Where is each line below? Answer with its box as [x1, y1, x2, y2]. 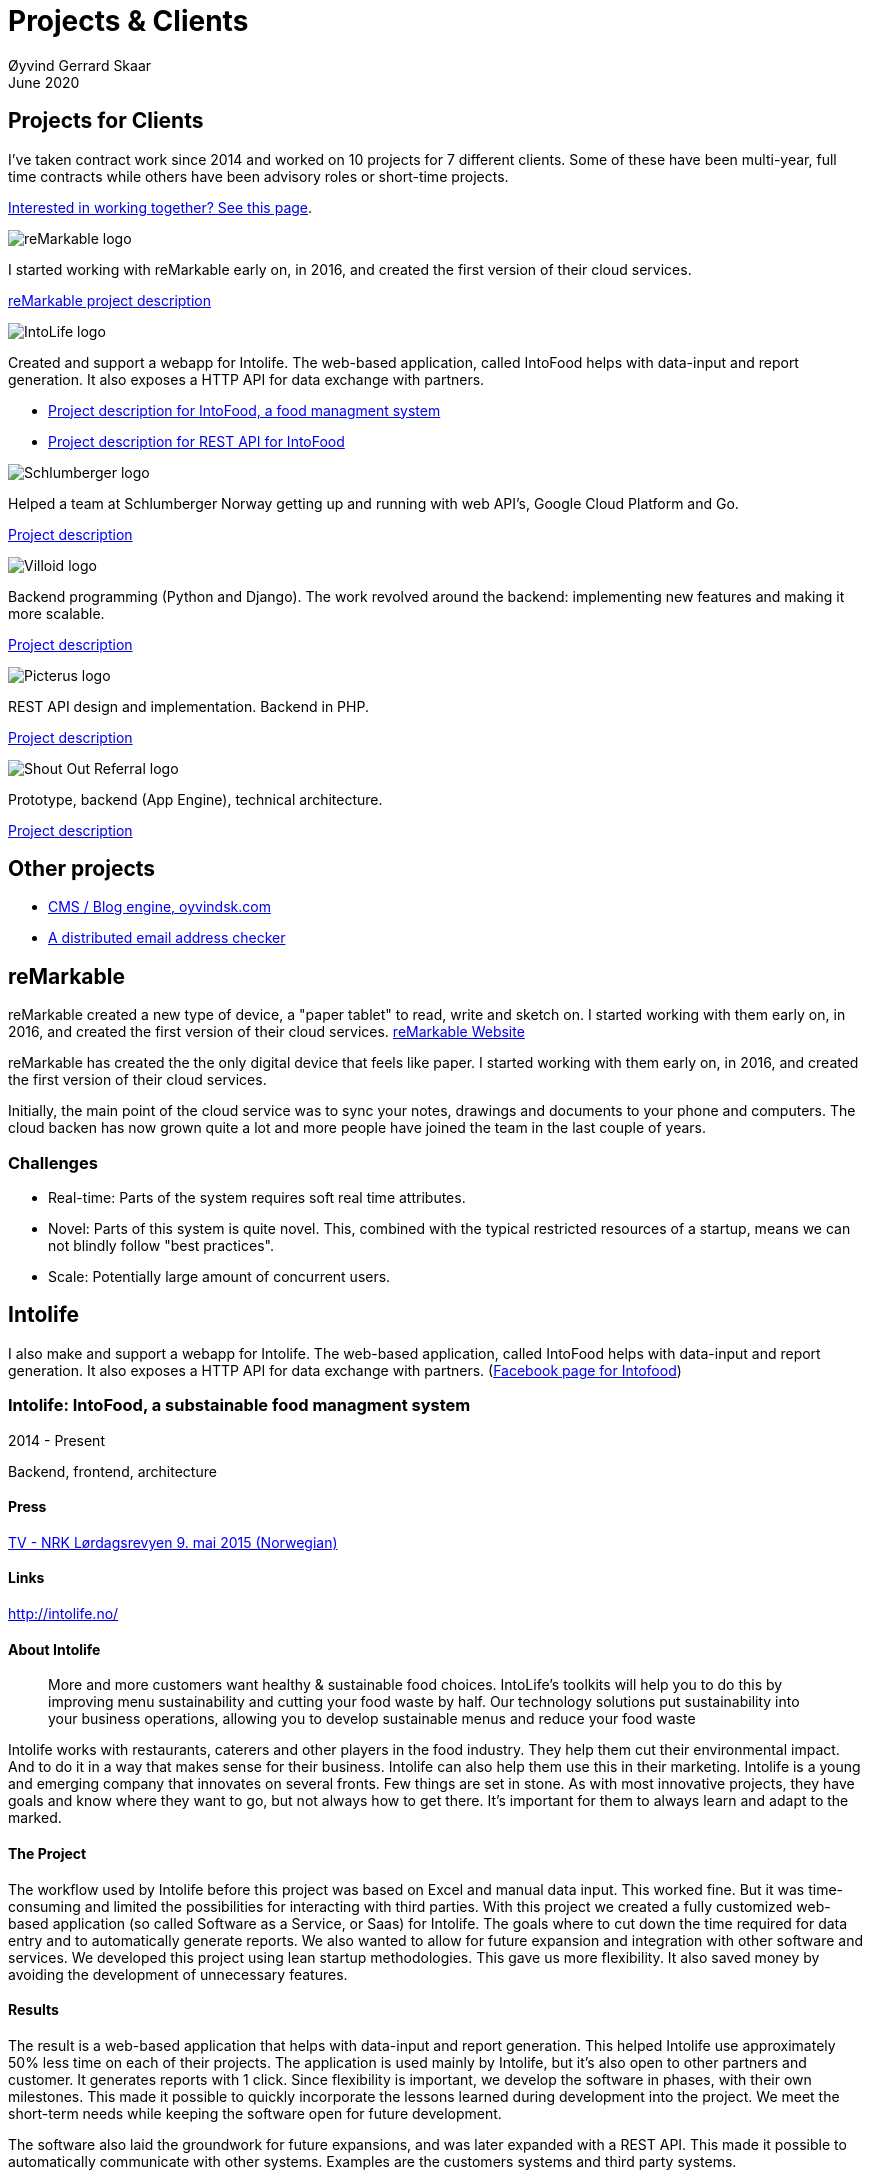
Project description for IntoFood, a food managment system [48, 401, 441, 419]
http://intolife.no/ [8, 1605, 119, 1623]
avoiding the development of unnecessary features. [8, 1965, 348, 1983]
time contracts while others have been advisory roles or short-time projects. [8, 167, 509, 185]
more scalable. [8, 604, 105, 622]
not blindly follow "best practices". [48, 1237, 274, 1255]
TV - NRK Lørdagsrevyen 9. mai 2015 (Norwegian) [8, 1533, 338, 1551]
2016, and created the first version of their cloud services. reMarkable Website [8, 1023, 525, 1041]
